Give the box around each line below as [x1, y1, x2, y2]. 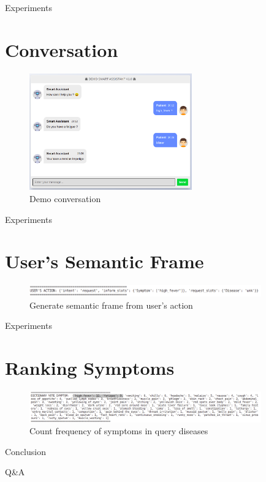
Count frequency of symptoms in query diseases [29, 424, 208, 437]
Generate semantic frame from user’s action [29, 298, 193, 311]
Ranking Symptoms [5, 355, 175, 380]
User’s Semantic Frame [5, 249, 204, 274]
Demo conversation [29, 192, 101, 205]
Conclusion [5, 445, 46, 458]
